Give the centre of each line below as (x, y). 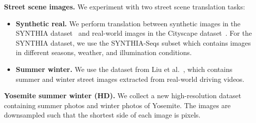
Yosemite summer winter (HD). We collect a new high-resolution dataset (123, 95)
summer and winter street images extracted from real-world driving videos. (130, 79)
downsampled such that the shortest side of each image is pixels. (102, 115)
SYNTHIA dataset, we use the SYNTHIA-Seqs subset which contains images (133, 42)
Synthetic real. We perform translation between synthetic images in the (128, 23)
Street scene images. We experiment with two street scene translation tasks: (125, 6)
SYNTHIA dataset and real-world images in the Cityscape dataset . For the (134, 33)
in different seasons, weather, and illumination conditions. (104, 52)
